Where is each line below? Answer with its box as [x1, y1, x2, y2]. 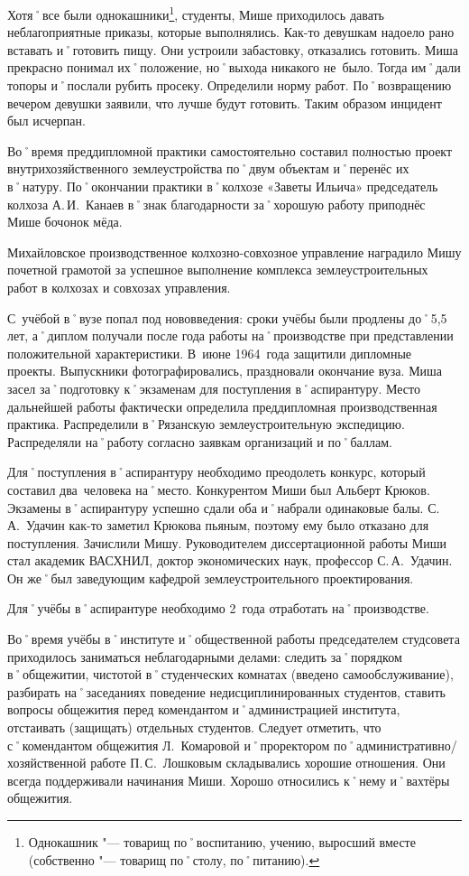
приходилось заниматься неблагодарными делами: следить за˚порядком [7, 647, 402, 666]
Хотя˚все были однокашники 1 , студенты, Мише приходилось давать [7, 3, 384, 23]
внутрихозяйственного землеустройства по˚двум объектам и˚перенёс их [7, 159, 409, 178]
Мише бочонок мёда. [7, 212, 123, 231]
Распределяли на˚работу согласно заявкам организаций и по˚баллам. [7, 432, 392, 451]
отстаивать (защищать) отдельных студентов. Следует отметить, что [7, 718, 382, 737]
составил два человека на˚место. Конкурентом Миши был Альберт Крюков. [7, 480, 430, 499]
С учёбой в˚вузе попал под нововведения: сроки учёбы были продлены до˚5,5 [7, 308, 447, 327]
